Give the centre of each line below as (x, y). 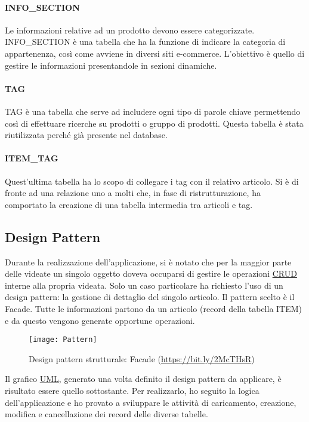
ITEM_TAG (32, 158)
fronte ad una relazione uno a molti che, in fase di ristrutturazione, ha (133, 193)
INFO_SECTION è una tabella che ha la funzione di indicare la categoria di (145, 42)
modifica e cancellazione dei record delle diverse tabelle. (106, 414)
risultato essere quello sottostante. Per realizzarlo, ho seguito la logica (132, 390)
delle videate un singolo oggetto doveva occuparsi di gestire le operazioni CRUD (151, 273)
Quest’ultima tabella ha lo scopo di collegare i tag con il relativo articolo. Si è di (152, 181)
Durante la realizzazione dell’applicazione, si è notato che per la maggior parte (148, 262)
